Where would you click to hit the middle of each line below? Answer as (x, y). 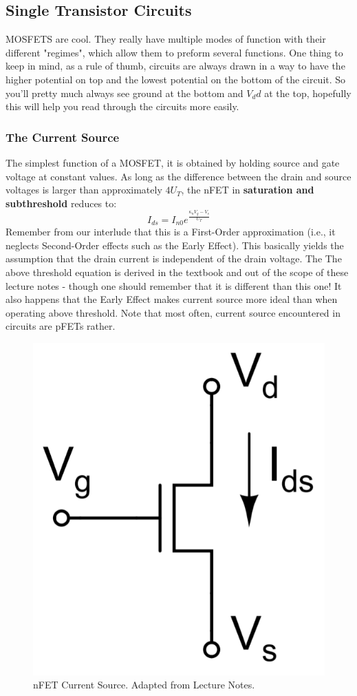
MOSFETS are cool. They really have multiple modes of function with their (166, 39)
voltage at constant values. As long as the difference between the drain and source (178, 176)
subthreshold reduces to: (61, 203)
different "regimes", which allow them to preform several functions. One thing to (174, 52)
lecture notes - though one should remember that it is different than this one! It (174, 285)
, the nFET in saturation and (248, 190)
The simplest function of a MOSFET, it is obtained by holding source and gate (173, 162)
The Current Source (63, 137)
